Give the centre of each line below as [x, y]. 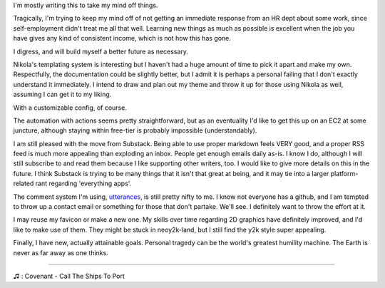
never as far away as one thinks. [61, 252]
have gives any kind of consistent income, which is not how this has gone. [122, 38]
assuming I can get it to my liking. [62, 94]
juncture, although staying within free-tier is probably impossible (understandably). [135, 130]
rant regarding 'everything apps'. [83, 184]
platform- [344, 173]
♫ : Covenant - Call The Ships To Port [69, 276]
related [24, 184]
